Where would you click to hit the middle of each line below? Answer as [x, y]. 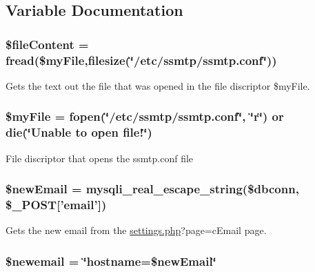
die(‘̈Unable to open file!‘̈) [79, 132]
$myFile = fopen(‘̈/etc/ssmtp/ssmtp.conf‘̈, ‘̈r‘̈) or [145, 116]
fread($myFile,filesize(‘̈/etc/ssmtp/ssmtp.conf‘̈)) [141, 60]
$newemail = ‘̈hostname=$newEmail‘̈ [111, 261]
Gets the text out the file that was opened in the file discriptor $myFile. [158, 85]
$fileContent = [47, 44]
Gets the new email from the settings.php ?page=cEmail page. [136, 230]
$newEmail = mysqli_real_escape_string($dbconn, [152, 189]
